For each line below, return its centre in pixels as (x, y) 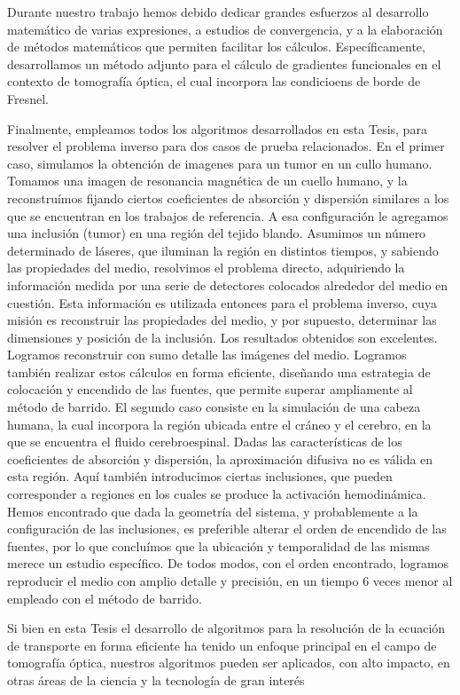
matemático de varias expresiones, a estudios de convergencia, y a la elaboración (225, 29)
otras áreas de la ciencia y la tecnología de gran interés (156, 679)
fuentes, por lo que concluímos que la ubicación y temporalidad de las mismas (218, 545)
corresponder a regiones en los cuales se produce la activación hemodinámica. (217, 494)
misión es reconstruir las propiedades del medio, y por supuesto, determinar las (222, 320)
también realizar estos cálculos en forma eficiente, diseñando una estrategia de (219, 371)
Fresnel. (28, 98)
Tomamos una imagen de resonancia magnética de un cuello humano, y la (207, 181)
